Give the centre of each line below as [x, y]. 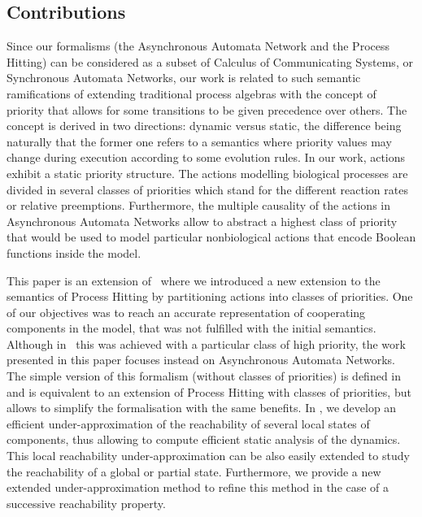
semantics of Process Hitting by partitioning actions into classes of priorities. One [210, 296]
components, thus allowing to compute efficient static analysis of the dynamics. [204, 439]
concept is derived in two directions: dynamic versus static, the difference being [204, 126]
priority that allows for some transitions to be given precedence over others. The [207, 109]
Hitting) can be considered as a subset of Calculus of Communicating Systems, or [210, 61]
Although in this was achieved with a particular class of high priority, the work [206, 343]
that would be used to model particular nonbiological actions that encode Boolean [211, 237]
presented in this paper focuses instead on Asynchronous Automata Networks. [201, 360]
